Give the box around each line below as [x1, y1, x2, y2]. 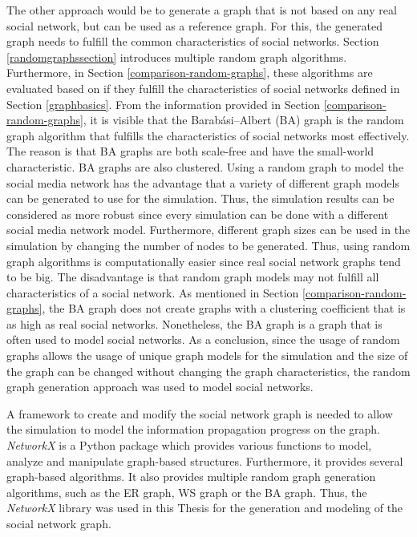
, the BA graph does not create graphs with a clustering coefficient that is [42, 300, 406, 317]
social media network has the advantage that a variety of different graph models [6, 174, 399, 191]
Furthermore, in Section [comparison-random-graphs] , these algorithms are [6, 64, 373, 81]
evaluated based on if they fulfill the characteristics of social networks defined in [6, 79, 400, 96]
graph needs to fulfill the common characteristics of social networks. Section [6, 33, 379, 50]
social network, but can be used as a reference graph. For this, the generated [6, 17, 383, 34]
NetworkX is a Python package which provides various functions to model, [6, 437, 372, 454]
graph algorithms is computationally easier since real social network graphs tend [6, 252, 401, 269]
